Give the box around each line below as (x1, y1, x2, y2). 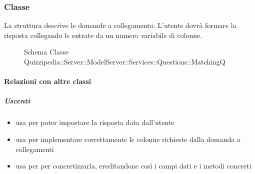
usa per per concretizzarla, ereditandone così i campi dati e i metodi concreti (15, 160, 251, 171)
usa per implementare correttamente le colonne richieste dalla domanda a (15, 133, 240, 144)
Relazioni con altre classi (4, 76, 91, 86)
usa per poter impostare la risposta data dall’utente (15, 117, 174, 127)
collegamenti (15, 143, 54, 154)
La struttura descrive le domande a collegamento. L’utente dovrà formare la (4, 20, 236, 30)
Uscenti (4, 95, 30, 106)
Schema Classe (24, 46, 69, 57)
